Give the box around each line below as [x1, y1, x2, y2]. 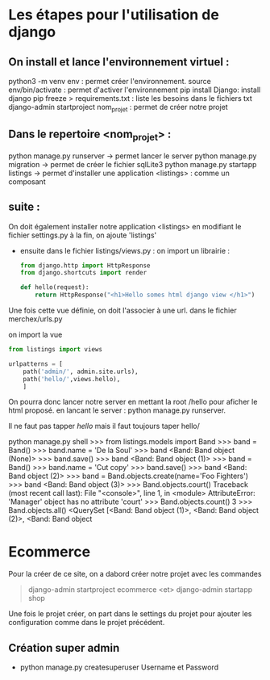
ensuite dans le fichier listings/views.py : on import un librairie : [19, 246, 231, 255]
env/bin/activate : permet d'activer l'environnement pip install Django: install [8, 85, 261, 94]
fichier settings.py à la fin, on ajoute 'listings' [8, 230, 157, 240]
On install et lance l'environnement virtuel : [8, 55, 230, 69]
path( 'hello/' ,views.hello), [23, 375, 121, 383]
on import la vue [8, 330, 63, 340]
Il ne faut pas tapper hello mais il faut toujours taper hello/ [8, 422, 200, 431]
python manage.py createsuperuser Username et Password [19, 662, 219, 672]
